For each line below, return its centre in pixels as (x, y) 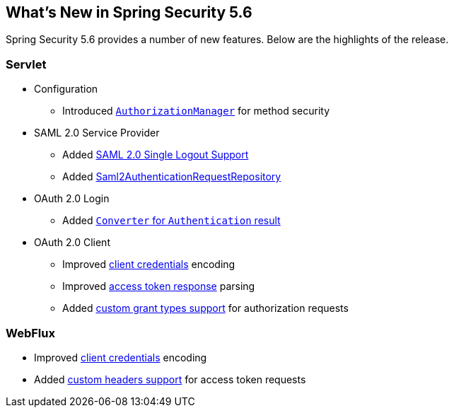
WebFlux (30, 333)
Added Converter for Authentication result (171, 221)
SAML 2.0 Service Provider (97, 133)
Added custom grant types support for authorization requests (205, 308)
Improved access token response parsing (159, 286)
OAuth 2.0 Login (72, 199)
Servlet (26, 64)
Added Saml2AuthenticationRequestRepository (172, 177)
